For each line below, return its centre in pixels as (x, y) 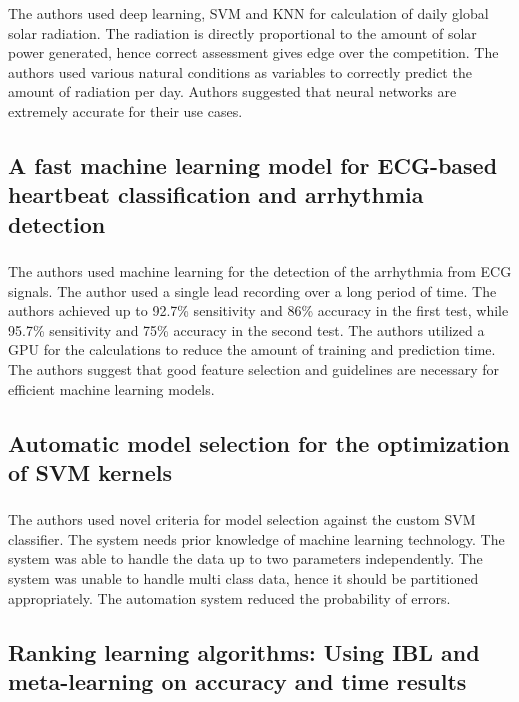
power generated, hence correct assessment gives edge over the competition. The (253, 52)
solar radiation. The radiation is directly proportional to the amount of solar (242, 32)
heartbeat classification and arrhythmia (216, 194)
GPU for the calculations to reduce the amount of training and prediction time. (252, 349)
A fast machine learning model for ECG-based (253, 164)
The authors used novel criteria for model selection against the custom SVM (242, 519)
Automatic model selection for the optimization (259, 442)
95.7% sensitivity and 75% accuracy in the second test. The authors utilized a (246, 329)
